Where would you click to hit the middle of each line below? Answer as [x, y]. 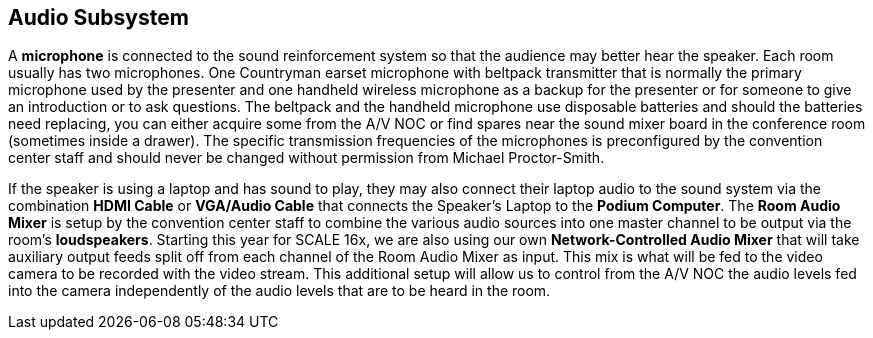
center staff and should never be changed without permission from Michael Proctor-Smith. [306, 158]
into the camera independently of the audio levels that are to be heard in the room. [279, 291]
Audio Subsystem [98, 17]
